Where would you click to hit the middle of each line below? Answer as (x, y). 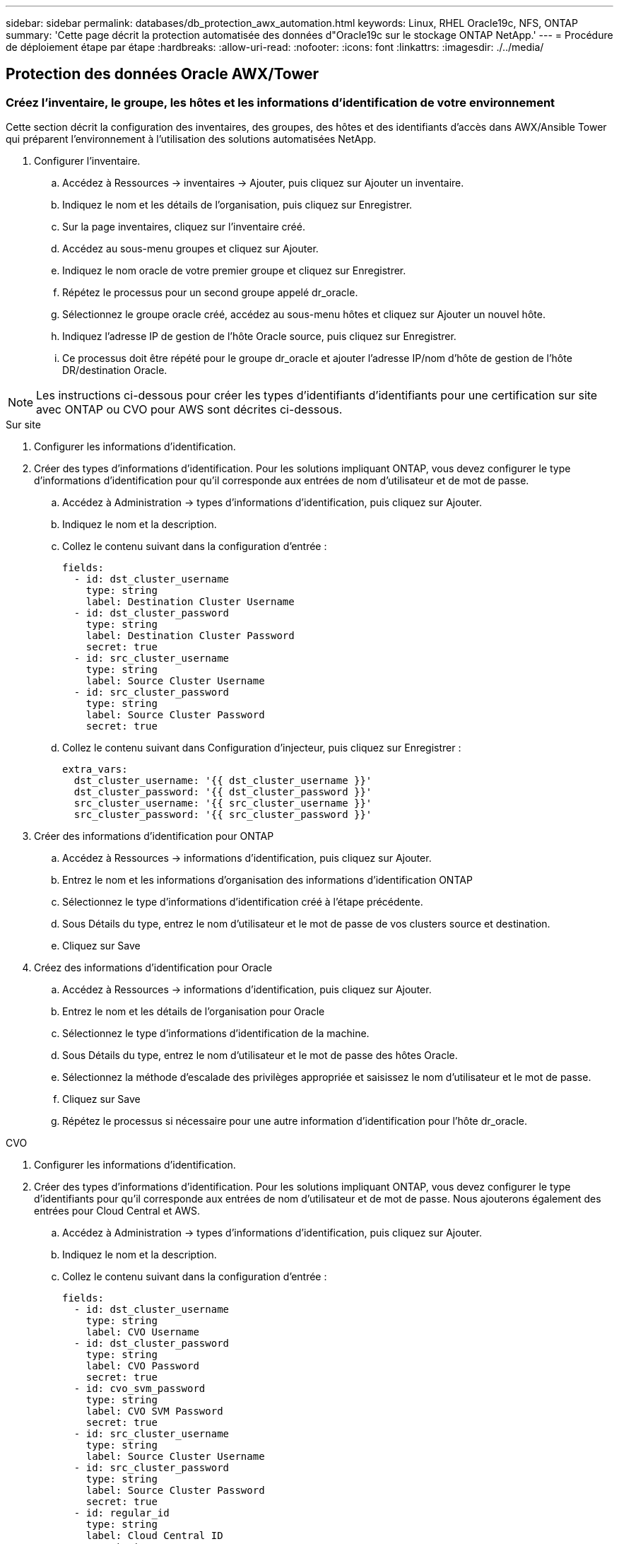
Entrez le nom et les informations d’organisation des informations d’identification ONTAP (267, 880)
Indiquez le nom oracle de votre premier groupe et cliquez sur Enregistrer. (234, 271)
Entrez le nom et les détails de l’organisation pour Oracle (194, 1012)
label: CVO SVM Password (154, 1411)
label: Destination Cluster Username (190, 602)
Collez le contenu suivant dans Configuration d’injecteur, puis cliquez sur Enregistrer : (262, 748)
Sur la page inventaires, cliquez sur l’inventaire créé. (184, 227)
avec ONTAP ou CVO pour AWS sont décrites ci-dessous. (189, 410)
